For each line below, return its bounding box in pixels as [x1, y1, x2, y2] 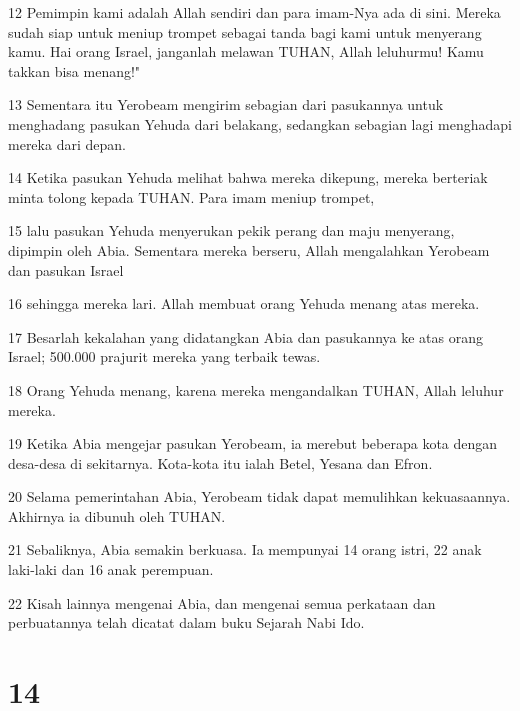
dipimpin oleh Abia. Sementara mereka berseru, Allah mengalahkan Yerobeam [8, 239, 490, 260]
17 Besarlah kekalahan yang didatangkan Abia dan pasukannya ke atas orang [8, 326, 483, 347]
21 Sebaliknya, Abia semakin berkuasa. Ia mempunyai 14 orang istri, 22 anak [8, 539, 482, 560]
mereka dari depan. [8, 133, 126, 154]
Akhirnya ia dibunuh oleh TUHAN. [8, 505, 226, 526]
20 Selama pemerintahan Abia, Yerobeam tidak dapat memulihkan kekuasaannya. [8, 486, 511, 507]
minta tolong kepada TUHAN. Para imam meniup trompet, [8, 186, 375, 207]
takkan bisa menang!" [8, 60, 141, 81]
